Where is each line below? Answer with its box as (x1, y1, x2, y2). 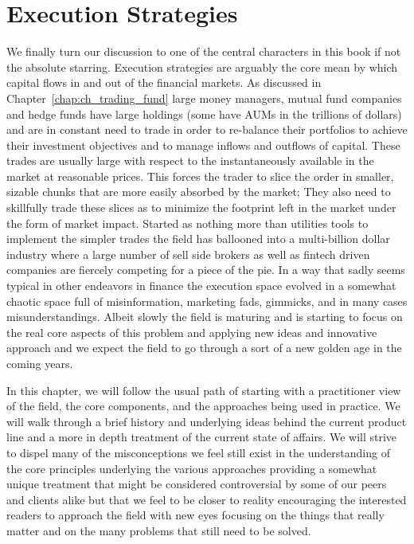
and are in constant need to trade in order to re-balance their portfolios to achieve (6, 121, 408, 138)
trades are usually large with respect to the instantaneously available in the (6, 152, 374, 169)
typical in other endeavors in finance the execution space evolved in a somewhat (6, 277, 396, 294)
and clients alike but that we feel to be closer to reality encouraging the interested (6, 491, 407, 507)
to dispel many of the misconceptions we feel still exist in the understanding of (6, 444, 390, 460)
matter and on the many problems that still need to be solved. (6, 522, 311, 538)
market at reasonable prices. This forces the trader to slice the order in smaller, (6, 167, 394, 184)
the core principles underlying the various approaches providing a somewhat (6, 460, 377, 476)
